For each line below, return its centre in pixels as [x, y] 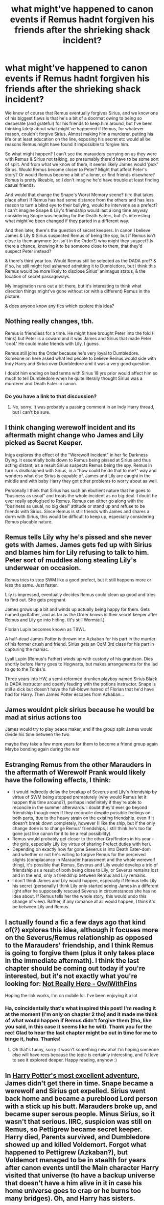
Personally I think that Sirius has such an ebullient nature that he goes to [78, 490]
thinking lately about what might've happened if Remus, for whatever [75, 128]
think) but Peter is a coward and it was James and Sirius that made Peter [78, 338]
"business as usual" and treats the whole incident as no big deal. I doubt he [81, 495]
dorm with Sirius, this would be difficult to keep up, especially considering [80, 516]
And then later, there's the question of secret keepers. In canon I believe [78, 230]
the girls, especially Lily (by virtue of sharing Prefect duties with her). [82, 844]
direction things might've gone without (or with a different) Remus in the [78, 291]
